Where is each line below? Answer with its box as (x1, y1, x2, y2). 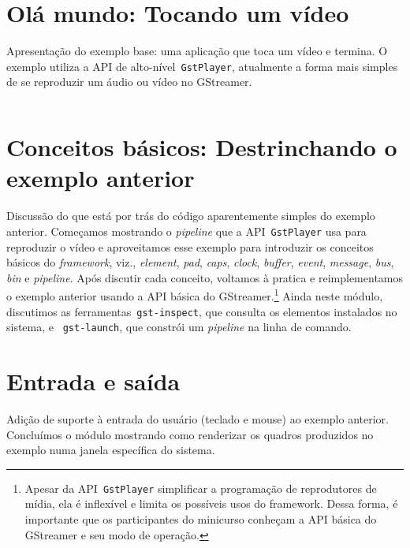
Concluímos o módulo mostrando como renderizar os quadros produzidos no (6, 426, 374, 442)
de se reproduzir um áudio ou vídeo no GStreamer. (6, 73, 252, 90)
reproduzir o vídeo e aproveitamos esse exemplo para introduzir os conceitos (6, 238, 374, 255)
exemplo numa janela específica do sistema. (6, 442, 215, 458)
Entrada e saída (6, 365, 181, 397)
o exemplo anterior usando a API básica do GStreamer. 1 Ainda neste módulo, (6, 285, 383, 304)
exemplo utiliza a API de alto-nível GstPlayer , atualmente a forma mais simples (6, 58, 398, 74)
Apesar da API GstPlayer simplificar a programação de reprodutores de (24, 479, 377, 496)
